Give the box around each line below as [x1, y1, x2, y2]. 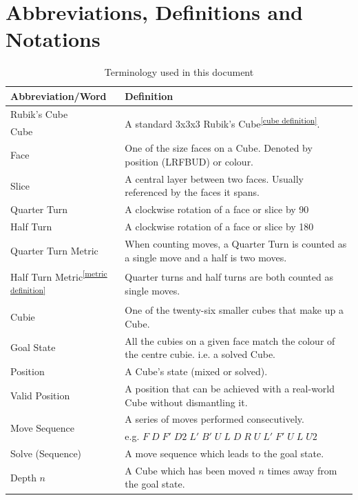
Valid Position [10, 388, 70, 402]
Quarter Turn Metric [10, 243, 98, 257]
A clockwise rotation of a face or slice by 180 [125, 219, 314, 234]
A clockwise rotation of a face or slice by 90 [125, 202, 309, 217]
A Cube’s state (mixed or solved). [125, 364, 268, 379]
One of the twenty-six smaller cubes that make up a [125, 303, 344, 317]
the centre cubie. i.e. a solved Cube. [125, 347, 276, 361]
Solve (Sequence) [10, 446, 82, 461]
